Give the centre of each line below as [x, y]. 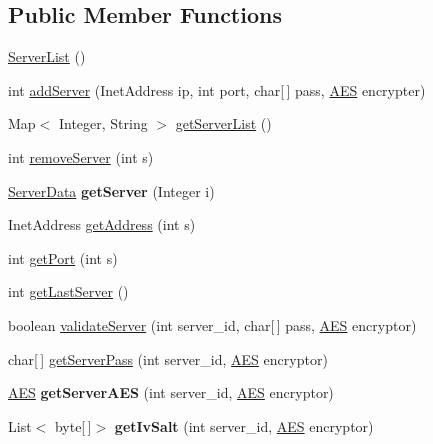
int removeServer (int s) [81, 156]
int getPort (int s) [63, 257]
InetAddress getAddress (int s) [102, 224]
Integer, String [103, 123]
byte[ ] [73, 425]
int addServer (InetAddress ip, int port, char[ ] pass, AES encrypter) [217, 89]
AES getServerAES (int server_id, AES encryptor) [171, 392]
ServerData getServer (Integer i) [111, 190]
